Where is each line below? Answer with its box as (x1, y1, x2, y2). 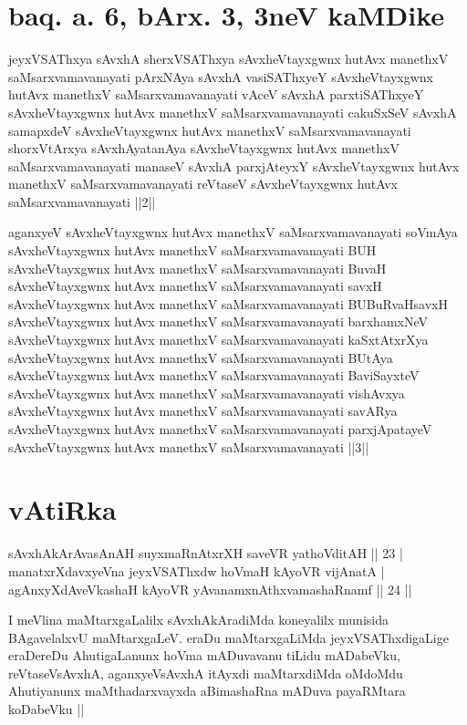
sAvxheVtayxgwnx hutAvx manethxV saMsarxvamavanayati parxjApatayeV (8, 419, 432, 438)
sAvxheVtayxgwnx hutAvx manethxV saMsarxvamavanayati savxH (8, 276, 382, 295)
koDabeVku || (8, 699, 85, 719)
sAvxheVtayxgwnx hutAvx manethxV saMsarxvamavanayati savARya (8, 401, 398, 420)
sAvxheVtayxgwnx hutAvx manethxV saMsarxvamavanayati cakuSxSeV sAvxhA (8, 102, 457, 121)
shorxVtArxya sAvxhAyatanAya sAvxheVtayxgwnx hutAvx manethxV (8, 139, 400, 158)
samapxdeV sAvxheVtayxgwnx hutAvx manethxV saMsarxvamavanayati (8, 120, 411, 140)
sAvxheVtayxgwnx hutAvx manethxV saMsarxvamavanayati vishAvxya (8, 383, 405, 402)
